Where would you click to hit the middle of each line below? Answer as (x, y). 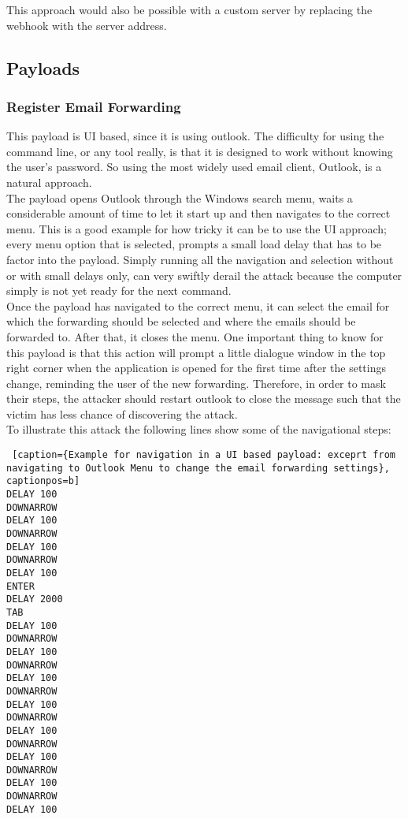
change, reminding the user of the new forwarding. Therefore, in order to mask (196, 383)
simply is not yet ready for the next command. (119, 290)
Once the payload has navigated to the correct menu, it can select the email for (198, 305)
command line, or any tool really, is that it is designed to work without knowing (200, 151)
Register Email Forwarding (94, 106)
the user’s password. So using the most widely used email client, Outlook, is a (194, 167)
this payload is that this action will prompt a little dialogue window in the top (196, 352)
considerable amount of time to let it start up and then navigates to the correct (198, 213)
